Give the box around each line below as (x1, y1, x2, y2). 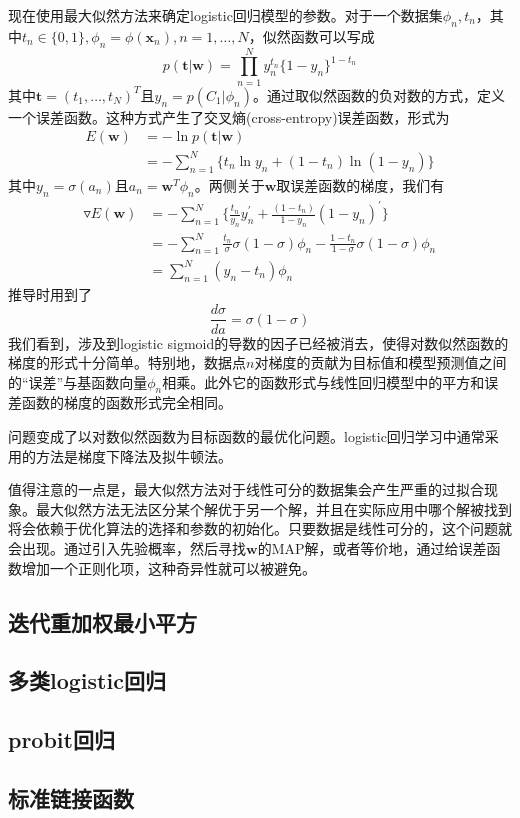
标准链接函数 (8, 782, 134, 813)
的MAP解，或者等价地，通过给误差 (257, 538, 487, 559)
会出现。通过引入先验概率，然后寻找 (8, 538, 246, 559)
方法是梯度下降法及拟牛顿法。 (35, 445, 232, 466)
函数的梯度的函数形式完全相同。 (21, 392, 232, 413)
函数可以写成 (290, 25, 375, 46)
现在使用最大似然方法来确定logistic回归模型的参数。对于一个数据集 (8, 5, 443, 25)
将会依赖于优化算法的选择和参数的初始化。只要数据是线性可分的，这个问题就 (8, 518, 512, 539)
